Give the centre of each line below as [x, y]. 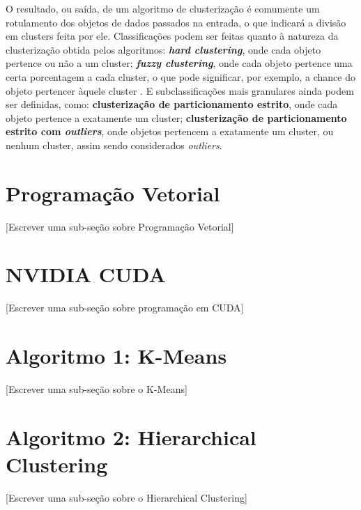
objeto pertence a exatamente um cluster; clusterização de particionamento [176, 117]
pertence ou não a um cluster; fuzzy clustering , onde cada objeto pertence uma [179, 63]
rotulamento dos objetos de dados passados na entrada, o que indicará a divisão [176, 22]
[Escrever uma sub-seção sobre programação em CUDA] [125, 308]
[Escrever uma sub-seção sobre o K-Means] [97, 389]
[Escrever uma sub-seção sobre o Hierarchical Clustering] [126, 497]
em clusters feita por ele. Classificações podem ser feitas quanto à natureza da [172, 36]
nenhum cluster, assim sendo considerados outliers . [114, 145]
